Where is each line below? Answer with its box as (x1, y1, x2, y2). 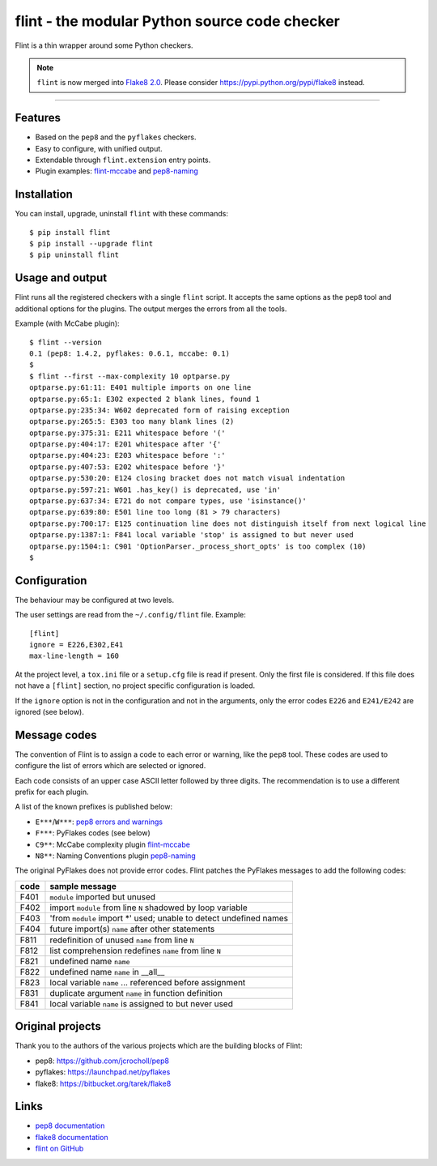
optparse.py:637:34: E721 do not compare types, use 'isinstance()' (29, 497, 307, 506)
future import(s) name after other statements (49, 923, 215, 934)
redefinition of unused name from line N (49, 934, 194, 946)
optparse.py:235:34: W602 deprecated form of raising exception (29, 405, 291, 415)
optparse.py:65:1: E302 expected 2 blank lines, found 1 (29, 394, 261, 404)
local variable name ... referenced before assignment (49, 976, 246, 988)
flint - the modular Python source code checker (15, 12, 340, 30)
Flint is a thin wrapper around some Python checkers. (15, 41, 193, 50)
